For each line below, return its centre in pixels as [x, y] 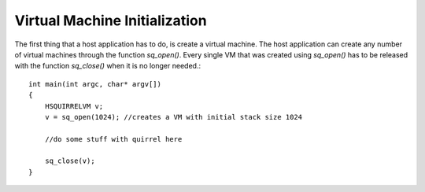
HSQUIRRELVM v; [74, 106]
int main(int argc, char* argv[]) [95, 84]
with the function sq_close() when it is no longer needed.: [107, 66]
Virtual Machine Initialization [111, 20]
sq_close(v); [70, 161]
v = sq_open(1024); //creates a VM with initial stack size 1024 [174, 117]
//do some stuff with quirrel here [113, 139]
